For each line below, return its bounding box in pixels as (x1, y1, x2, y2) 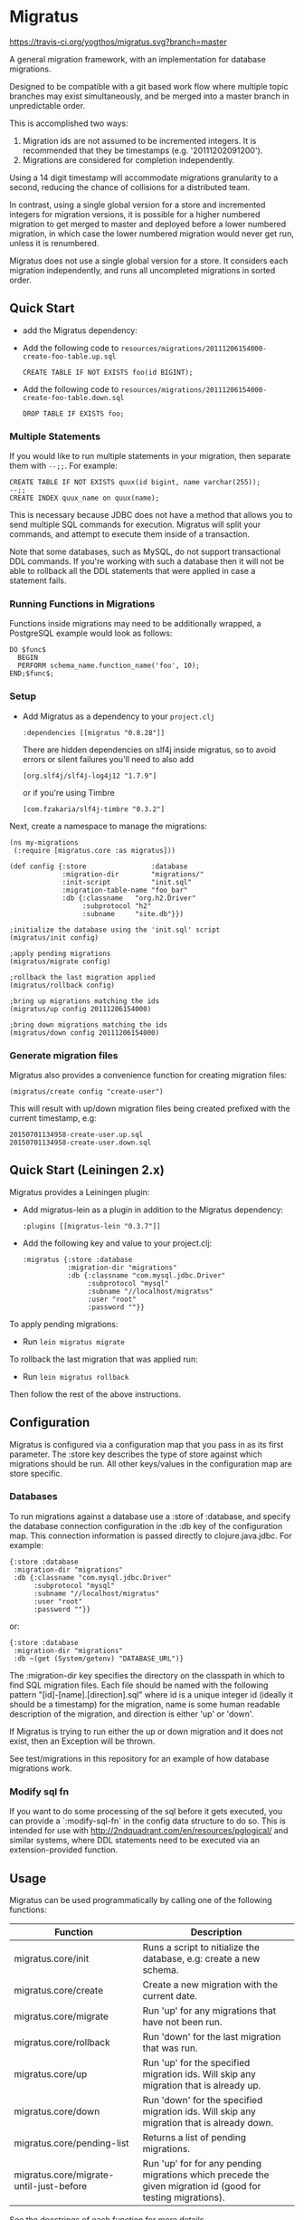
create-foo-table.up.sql (22, 351, 117, 361)
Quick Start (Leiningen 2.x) (9, 1163, 165, 1178)
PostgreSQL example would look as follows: (9, 627, 173, 639)
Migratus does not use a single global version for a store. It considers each (9, 255, 289, 266)
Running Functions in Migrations (9, 598, 156, 610)
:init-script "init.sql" (62, 877, 193, 886)
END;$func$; (9, 669, 54, 678)
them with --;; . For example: (9, 460, 118, 472)
